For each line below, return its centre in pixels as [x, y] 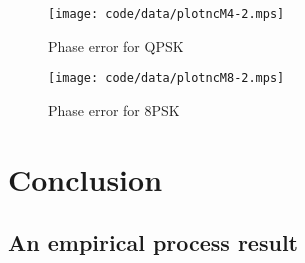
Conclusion [85, 178]
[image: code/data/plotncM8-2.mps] [166, 78]
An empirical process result [153, 242]
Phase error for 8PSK [114, 109]
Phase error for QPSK [116, 45]
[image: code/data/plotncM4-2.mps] [166, 14]
